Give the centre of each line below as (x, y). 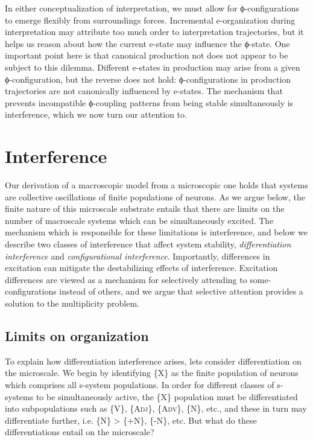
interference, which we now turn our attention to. (96, 114)
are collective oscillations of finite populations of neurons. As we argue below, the (155, 196)
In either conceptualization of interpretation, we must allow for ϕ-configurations (152, 8)
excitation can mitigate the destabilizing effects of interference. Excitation (141, 268)
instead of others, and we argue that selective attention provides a (181, 291)
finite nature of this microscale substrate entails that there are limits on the (145, 209)
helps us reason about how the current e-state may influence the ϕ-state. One (147, 43)
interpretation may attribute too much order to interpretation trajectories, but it (154, 32)
